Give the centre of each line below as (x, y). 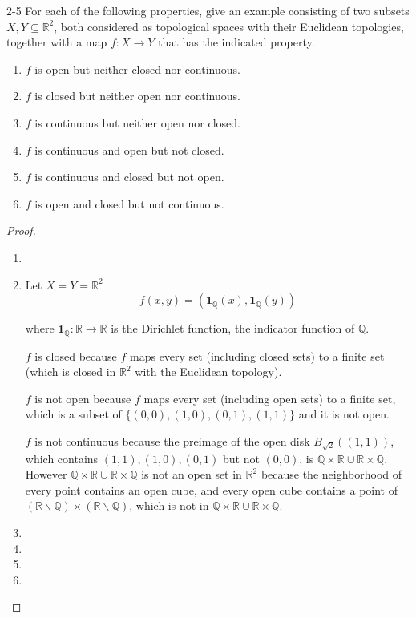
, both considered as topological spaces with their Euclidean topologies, (229, 26)
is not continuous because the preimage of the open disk (172, 440)
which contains (62, 458)
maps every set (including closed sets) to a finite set (257, 355)
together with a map (57, 42)
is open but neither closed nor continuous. (137, 69)
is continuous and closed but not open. (129, 177)
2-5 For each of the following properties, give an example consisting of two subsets (208, 10)
